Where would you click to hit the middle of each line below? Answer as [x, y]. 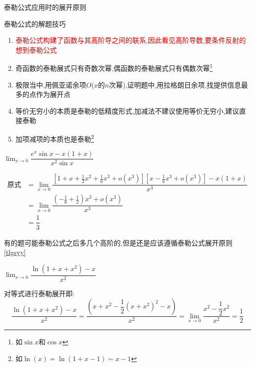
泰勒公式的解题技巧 [35, 23]
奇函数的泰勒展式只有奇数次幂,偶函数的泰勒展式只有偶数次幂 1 [114, 67]
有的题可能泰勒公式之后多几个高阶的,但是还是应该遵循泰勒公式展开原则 [118, 242]
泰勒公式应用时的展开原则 [45, 7]
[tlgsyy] [15, 252]
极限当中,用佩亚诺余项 [51, 84]
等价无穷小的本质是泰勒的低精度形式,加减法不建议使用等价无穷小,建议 [127, 110]
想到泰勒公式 [36, 49]
